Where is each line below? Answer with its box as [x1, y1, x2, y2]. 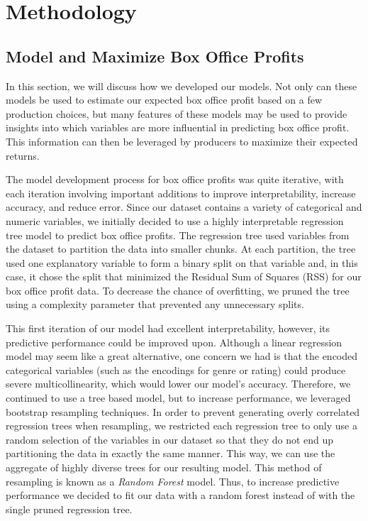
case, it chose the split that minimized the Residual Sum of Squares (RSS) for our [6, 269, 362, 284]
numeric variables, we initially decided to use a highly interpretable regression [6, 213, 344, 228]
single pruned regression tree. [6, 501, 133, 516]
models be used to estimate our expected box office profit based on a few [6, 92, 322, 107]
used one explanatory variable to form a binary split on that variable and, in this [6, 255, 358, 270]
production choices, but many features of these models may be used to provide [6, 106, 347, 121]
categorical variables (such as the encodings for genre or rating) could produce [6, 362, 346, 377]
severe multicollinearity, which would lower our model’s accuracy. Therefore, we [6, 376, 351, 391]
